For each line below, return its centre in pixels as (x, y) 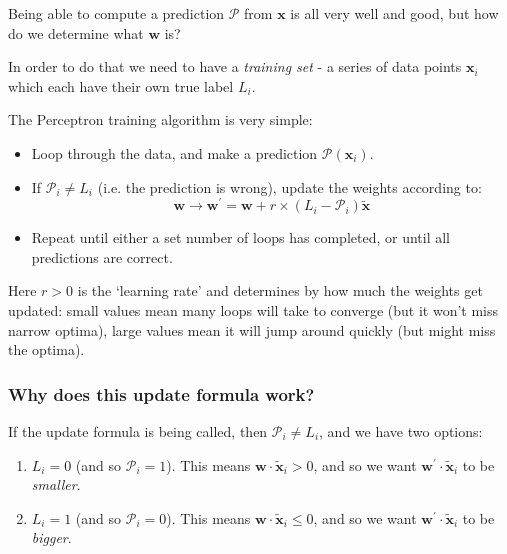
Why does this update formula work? (161, 393)
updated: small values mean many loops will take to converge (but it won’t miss (253, 310)
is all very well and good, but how (394, 13)
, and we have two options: (401, 431)
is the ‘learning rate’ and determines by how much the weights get (280, 290)
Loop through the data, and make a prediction (174, 152)
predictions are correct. (102, 256)
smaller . (56, 484)
